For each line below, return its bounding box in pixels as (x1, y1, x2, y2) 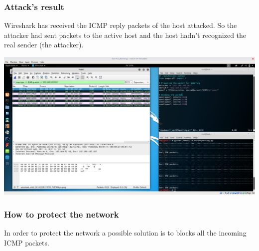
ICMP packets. (4, 237, 49, 248)
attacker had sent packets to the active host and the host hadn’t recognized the (4, 29, 247, 40)
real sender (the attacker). (4, 39, 84, 50)
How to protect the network (4, 208, 119, 220)
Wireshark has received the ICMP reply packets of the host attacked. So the (4, 20, 237, 30)
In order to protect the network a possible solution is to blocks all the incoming (4, 227, 247, 238)
